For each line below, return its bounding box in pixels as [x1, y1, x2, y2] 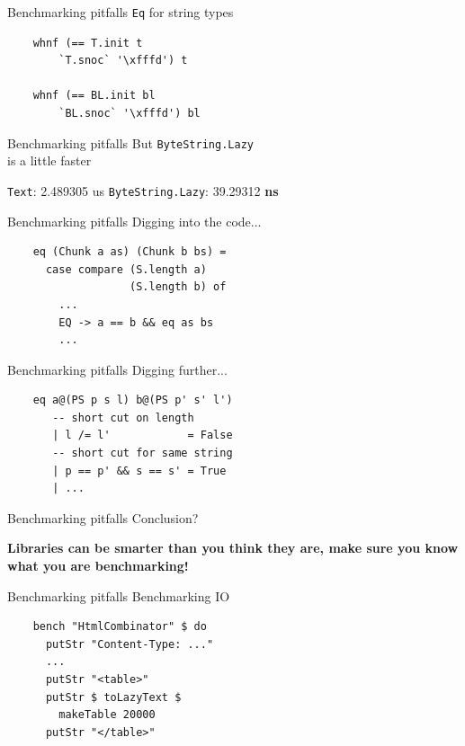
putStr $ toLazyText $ [45, 690, 182, 704]
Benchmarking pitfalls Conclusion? [7, 508, 199, 527]
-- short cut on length [52, 411, 194, 424]
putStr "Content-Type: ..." [45, 637, 214, 651]
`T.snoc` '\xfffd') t [58, 54, 188, 67]
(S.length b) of [130, 280, 227, 294]
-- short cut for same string [52, 447, 233, 460]
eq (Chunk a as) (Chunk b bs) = [32, 245, 227, 259]
